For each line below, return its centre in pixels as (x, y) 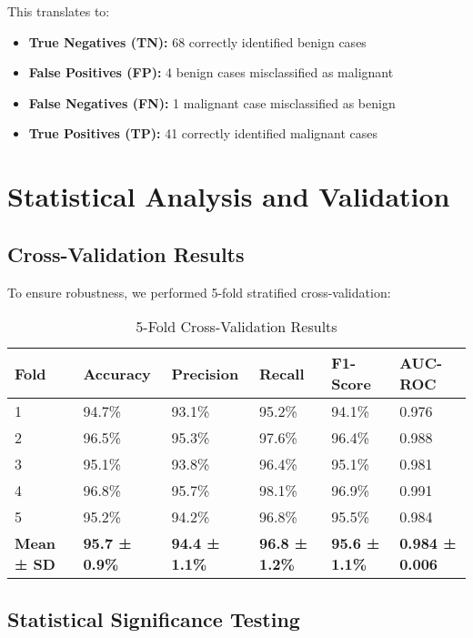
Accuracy (117, 373)
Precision (205, 373)
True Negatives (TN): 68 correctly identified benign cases (197, 41)
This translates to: (59, 11)
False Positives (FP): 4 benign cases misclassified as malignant (211, 72)
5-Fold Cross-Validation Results (236, 327)
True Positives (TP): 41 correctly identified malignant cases (203, 133)
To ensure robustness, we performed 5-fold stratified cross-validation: (199, 292)
